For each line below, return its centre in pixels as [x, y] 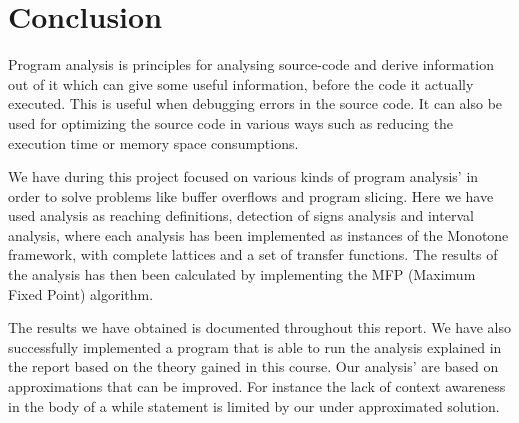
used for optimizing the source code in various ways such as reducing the [231, 122]
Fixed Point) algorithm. [81, 293]
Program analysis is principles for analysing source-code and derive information [251, 64]
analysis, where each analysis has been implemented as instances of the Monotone [258, 234]
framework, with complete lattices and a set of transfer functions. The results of [253, 254]
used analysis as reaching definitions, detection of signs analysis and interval [241, 215]
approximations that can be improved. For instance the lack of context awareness [257, 386]
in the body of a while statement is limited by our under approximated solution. [254, 405]
